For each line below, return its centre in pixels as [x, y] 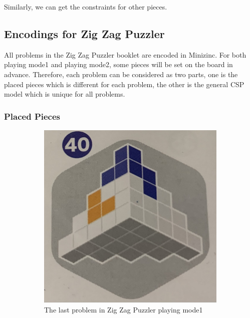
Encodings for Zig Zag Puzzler [84, 33]
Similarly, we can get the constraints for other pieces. [86, 7]
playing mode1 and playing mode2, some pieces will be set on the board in [118, 64]
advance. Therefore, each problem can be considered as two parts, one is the [121, 74]
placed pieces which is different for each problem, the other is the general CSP [124, 84]
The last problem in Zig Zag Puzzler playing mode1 [123, 309]
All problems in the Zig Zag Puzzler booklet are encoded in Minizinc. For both [125, 54]
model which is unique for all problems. [65, 94]
